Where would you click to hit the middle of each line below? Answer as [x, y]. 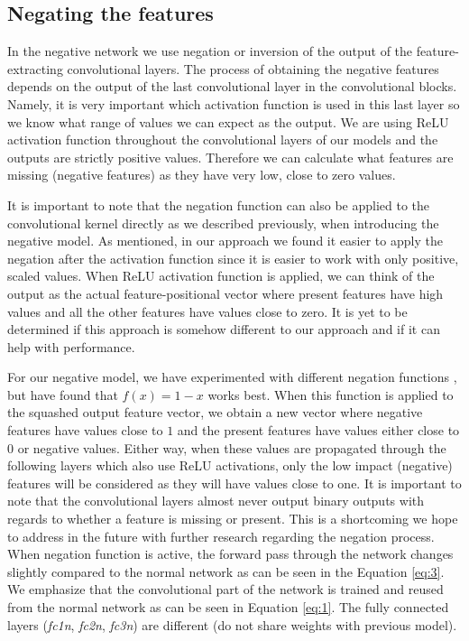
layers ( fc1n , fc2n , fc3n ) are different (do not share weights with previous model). [232, 624]
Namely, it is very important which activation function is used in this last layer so [234, 103]
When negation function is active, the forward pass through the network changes [230, 554]
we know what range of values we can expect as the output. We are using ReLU [228, 121]
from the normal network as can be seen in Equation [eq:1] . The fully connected [228, 607]
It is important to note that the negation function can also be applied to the [219, 204]
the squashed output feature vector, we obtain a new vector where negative [215, 412]
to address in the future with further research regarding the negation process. [221, 536]
